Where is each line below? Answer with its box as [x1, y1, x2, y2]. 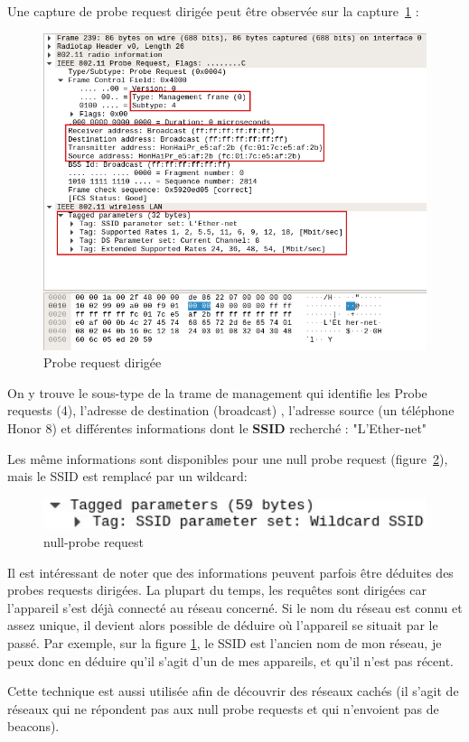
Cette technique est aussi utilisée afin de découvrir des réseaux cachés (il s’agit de [7, 682, 459, 700]
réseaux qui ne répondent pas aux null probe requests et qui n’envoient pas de [7, 699, 439, 718]
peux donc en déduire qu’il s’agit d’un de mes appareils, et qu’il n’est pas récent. [7, 651, 455, 670]
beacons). [7, 717, 60, 736]
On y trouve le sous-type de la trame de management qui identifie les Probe [7, 383, 427, 402]
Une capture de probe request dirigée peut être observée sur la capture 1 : [7, 2, 419, 20]
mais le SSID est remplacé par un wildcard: [7, 467, 248, 486]
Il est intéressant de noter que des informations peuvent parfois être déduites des [7, 562, 454, 581]
